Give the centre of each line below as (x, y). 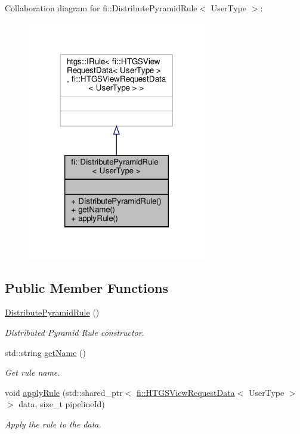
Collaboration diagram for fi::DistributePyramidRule (101, 8)
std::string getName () (45, 352)
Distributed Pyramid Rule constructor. (75, 332)
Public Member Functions (86, 287)
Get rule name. (33, 372)
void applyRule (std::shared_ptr (64, 392)
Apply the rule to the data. (53, 424)
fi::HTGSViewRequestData (185, 392)
